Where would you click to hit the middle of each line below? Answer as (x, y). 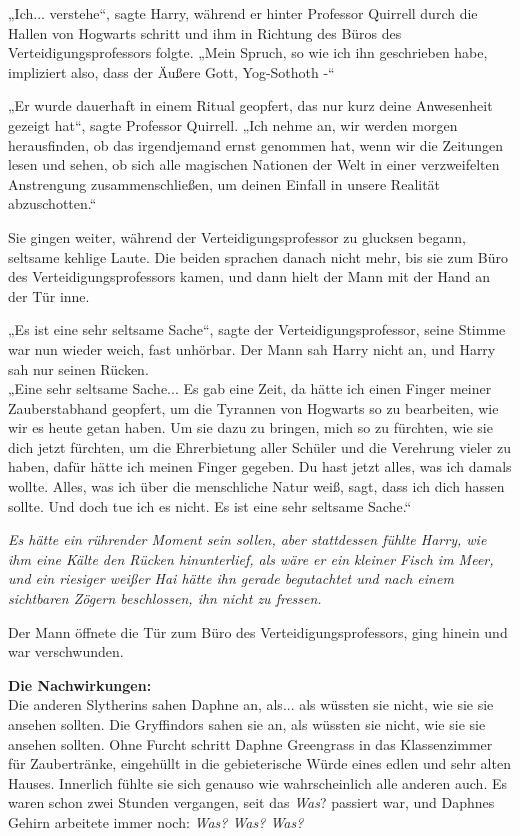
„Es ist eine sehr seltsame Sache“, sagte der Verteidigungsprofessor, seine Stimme (257, 329)
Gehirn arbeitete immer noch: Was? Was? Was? (156, 821)
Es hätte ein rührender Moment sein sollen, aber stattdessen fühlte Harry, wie (247, 539)
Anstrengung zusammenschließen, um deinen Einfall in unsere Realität (224, 183)
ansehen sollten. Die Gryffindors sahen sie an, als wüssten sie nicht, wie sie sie (247, 724)
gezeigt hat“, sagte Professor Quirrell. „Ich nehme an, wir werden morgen (233, 124)
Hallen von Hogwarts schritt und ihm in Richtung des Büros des (205, 32)
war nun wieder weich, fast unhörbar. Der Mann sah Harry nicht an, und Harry (252, 348)
